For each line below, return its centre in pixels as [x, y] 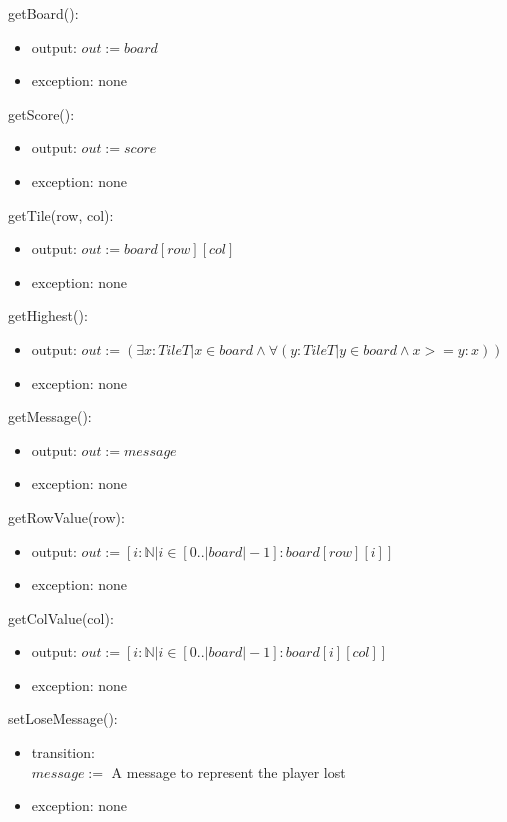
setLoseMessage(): [63, 718]
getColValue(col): [61, 617]
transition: [63, 752]
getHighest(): [48, 315]
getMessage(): [50, 416]
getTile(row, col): [61, 214]
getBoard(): [43, 13]
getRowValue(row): [66, 516]
